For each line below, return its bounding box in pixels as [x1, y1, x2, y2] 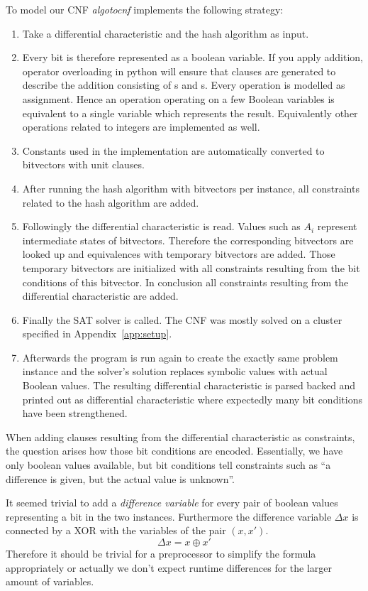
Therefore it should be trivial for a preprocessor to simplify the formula [6, 546, 316, 560]
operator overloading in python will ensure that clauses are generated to [22, 63, 336, 78]
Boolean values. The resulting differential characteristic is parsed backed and [22, 378, 356, 393]
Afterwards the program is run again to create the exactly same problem [22, 349, 338, 364]
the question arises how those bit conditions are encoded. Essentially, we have [6, 443, 343, 458]
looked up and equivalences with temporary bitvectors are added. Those [22, 246, 335, 261]
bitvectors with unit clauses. [22, 157, 145, 172]
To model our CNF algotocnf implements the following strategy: [6, 2, 284, 16]
